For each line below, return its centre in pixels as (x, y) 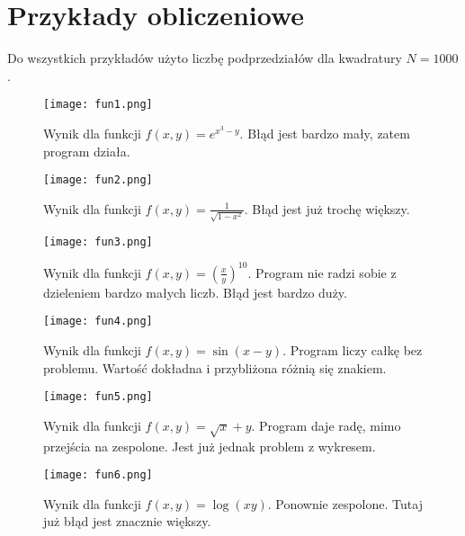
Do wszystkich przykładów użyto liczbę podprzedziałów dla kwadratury (205, 58)
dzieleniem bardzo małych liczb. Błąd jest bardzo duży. (195, 292)
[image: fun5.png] (98, 397)
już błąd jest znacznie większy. (127, 521)
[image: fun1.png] (98, 105)
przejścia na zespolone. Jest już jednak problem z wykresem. (210, 446)
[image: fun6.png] (98, 475)
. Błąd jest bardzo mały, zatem (325, 133)
